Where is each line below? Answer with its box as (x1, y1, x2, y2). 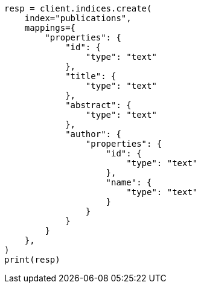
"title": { (65, 71, 116, 81)
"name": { (106, 178, 152, 187)
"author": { (65, 129, 121, 139)
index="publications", (24, 13, 132, 23)
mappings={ (24, 23, 76, 33)
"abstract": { (65, 100, 132, 110)
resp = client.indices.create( (4, 4, 152, 13)
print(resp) (4, 255, 60, 264)
